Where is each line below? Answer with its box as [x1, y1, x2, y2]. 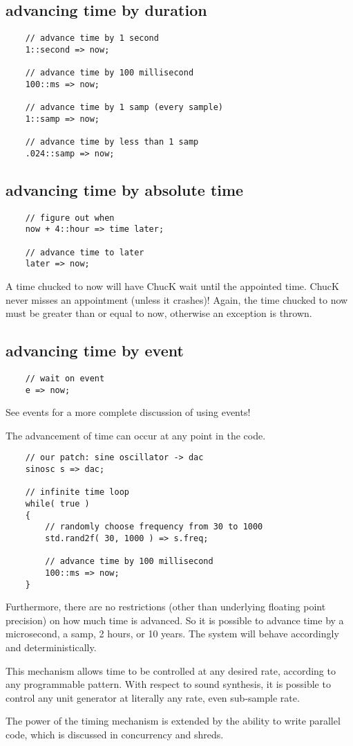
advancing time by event [6, 340, 184, 361]
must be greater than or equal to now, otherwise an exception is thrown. [6, 306, 312, 320]
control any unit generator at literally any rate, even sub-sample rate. [6, 690, 300, 704]
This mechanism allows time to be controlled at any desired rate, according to [6, 663, 336, 677]
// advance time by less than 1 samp [25, 137, 199, 147]
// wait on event [25, 373, 105, 383]
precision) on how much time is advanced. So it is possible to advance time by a [6, 612, 344, 627]
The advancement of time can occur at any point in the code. [6, 428, 266, 442]
